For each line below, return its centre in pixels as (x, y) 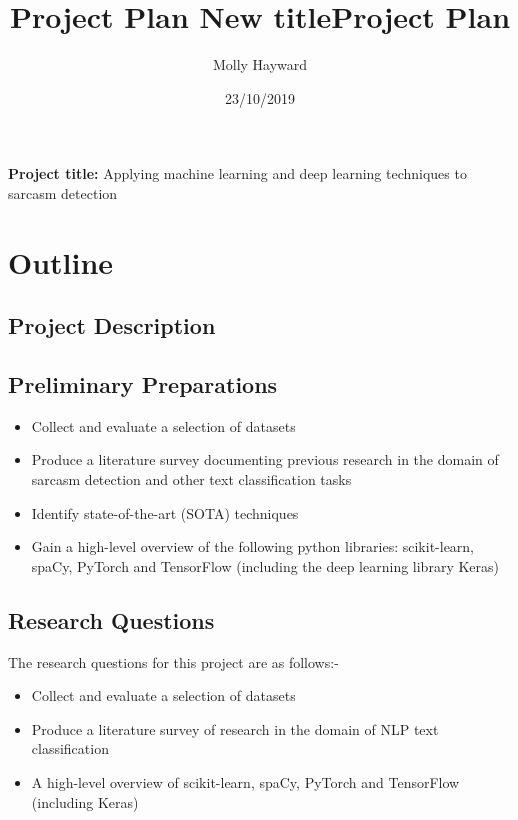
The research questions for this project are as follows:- (173, 661)
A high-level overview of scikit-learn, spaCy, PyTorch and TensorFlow (245, 782)
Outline (61, 261)
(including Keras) (85, 801)
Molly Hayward (260, 64)
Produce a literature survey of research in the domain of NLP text (235, 728)
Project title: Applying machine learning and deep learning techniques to (237, 173)
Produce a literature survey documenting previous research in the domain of (265, 459)
